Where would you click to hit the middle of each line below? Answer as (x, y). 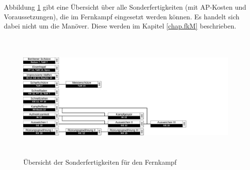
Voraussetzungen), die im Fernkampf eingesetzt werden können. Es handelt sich (122, 16)
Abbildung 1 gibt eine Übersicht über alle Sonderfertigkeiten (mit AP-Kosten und (125, 7)
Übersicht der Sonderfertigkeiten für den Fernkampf (100, 162)
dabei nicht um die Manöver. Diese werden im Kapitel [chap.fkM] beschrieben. (120, 26)
